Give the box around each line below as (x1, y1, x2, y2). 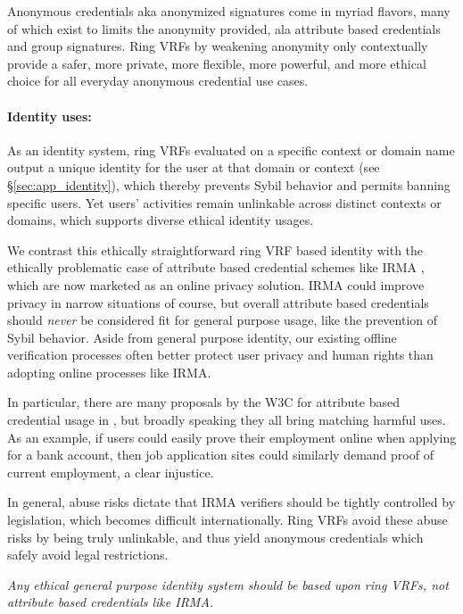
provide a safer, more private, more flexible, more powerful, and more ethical (7, 54, 426, 72)
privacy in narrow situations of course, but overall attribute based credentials (7, 293, 429, 311)
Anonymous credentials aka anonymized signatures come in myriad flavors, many (7, 2, 451, 20)
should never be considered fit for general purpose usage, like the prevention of (7, 311, 438, 329)
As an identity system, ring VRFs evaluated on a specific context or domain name (7, 140, 455, 159)
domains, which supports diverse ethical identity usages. (7, 211, 314, 229)
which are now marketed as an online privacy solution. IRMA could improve (7, 275, 425, 294)
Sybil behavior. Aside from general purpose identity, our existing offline (7, 328, 397, 346)
